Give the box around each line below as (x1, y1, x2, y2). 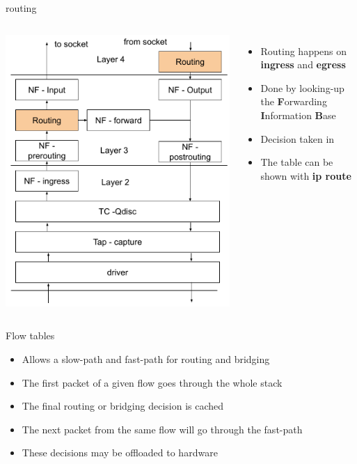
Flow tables (6, 328, 55, 343)
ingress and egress (260, 57, 346, 72)
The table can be (260, 155, 333, 169)
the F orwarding (260, 94, 327, 109)
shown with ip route (260, 168, 351, 183)
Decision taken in (260, 131, 335, 146)
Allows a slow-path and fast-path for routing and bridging (22, 351, 270, 366)
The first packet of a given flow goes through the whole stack (22, 375, 283, 389)
